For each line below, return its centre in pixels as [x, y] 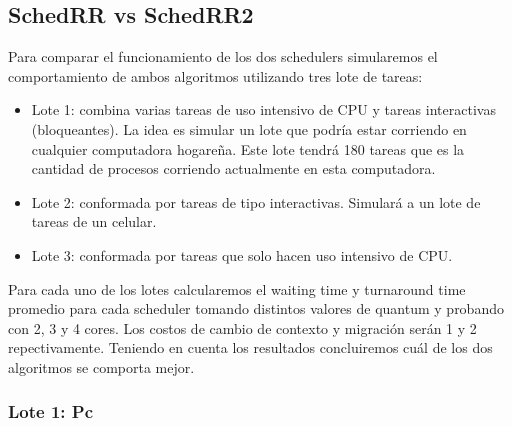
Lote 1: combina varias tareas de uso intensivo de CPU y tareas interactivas [263, 109]
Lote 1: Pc [51, 411]
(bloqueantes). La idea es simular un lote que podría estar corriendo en [249, 128]
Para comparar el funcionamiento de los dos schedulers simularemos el [223, 56]
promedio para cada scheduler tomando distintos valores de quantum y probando [256, 308]
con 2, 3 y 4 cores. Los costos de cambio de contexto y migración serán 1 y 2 [242, 327]
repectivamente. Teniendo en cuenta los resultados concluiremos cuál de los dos [250, 347]
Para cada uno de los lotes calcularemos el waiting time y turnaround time [237, 288]
